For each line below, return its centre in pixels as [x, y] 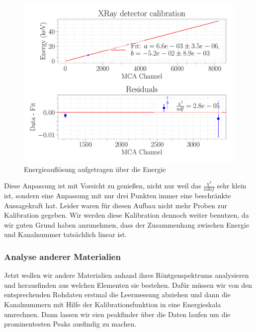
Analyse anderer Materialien [62, 256]
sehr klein [232, 186]
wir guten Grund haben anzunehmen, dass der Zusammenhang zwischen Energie [127, 224]
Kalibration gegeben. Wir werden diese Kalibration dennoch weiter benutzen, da [127, 215]
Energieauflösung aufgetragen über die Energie [95, 169]
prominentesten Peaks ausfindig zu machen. [70, 324]
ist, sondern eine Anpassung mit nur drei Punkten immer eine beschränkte [118, 196]
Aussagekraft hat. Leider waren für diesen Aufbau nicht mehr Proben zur [116, 205]
